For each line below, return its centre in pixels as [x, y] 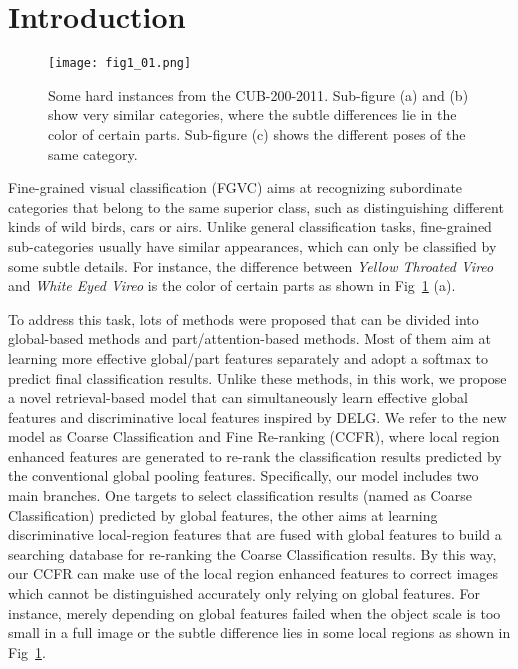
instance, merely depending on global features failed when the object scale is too [254, 612]
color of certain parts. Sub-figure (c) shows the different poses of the [257, 133]
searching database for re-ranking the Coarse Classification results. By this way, [252, 553]
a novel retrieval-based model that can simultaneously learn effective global [238, 397]
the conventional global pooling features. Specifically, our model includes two [243, 475]
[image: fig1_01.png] [120, 63]
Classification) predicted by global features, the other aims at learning [223, 514]
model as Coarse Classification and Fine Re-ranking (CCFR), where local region [254, 436]
